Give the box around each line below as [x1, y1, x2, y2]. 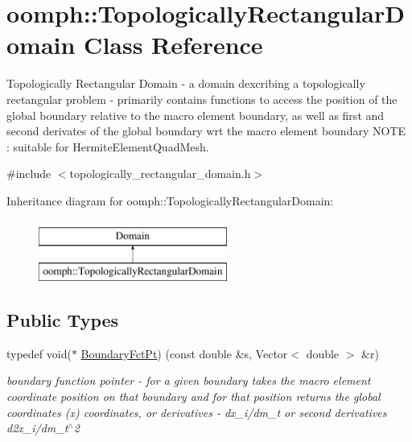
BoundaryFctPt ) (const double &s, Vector [80, 345, 288, 361]
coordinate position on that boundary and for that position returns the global [6, 388, 381, 405]
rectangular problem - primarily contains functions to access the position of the [6, 90, 398, 107]
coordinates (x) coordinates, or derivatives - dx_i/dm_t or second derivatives [6, 403, 387, 420]
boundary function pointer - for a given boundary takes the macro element [6, 372, 371, 389]
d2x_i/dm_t [6, 419, 68, 436]
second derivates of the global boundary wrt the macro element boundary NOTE [6, 122, 406, 139]
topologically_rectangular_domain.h [69, 165, 251, 182]
